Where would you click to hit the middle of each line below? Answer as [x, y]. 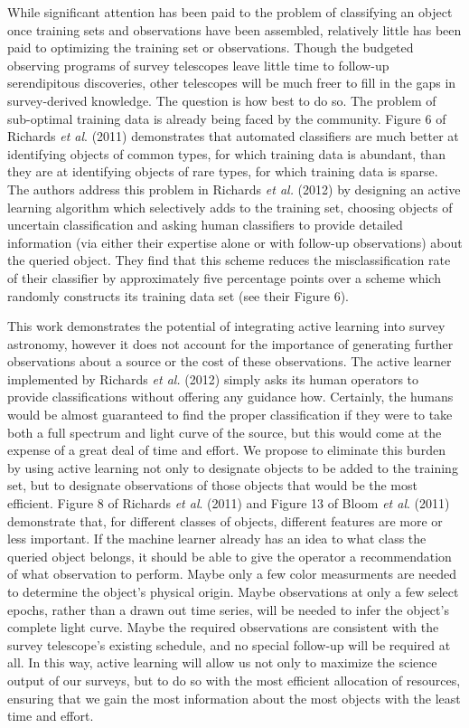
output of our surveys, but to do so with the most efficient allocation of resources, [234, 680]
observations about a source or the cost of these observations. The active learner [230, 361]
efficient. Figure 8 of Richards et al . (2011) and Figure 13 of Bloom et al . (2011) [229, 503]
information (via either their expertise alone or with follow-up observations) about [235, 242]
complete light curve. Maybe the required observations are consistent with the [223, 627]
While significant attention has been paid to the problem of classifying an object [230, 12]
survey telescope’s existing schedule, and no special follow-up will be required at [229, 644]
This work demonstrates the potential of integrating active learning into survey [226, 326]
